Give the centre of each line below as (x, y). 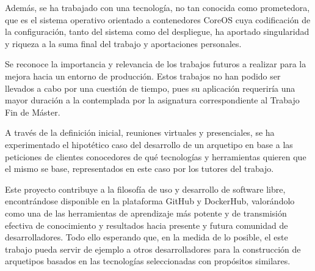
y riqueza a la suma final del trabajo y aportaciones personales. (123, 43)
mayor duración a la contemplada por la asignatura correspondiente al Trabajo (152, 100)
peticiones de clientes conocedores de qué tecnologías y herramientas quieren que (156, 156)
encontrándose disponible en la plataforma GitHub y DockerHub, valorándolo (150, 201)
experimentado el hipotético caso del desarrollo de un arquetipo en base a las (149, 144)
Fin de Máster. (33, 112)
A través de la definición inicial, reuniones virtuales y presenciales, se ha (140, 132)
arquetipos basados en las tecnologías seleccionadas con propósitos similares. (148, 261)
